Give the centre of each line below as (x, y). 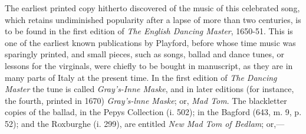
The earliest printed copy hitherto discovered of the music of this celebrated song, (152, 8)
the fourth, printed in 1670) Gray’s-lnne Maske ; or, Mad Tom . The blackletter (146, 100)
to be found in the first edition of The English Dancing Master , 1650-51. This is (149, 31)
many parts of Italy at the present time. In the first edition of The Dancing (141, 77)
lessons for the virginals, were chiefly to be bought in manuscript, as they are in (149, 65)
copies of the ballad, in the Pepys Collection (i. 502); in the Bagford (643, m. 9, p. (153, 112)
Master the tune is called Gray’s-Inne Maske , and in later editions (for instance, (149, 89)
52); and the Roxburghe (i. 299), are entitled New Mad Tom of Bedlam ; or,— (145, 123)
